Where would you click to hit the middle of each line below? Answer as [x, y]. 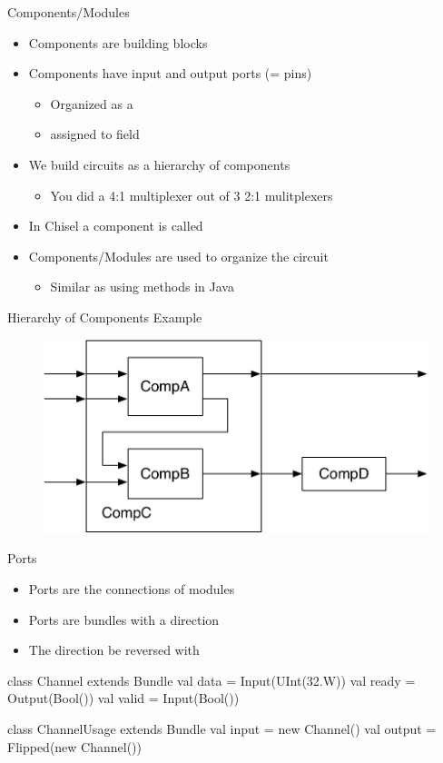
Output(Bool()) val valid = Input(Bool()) [123, 698]
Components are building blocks [118, 42]
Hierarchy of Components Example [105, 317]
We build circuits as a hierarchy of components [159, 164]
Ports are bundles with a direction [124, 619]
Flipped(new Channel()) [75, 746]
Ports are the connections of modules [132, 588]
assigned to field [95, 134]
